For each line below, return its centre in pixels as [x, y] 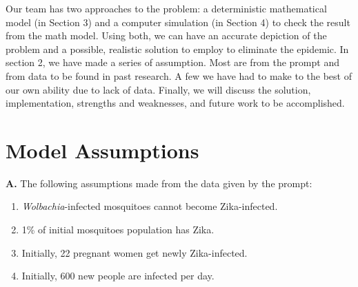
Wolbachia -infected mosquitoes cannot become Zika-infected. [150, 206]
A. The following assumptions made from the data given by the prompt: [159, 183]
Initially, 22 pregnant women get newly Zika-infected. [135, 252]
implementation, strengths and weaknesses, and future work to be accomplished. [175, 103]
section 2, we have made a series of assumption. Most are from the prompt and [172, 62]
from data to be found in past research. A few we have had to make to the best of [179, 75]
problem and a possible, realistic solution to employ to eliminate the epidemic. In [177, 49]
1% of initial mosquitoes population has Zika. [118, 230]
